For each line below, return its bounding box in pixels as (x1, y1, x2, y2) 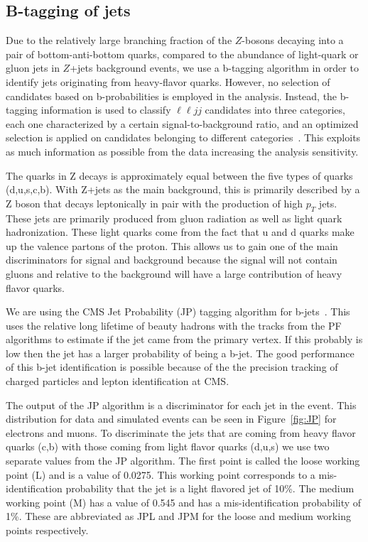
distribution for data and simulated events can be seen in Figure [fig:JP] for (6, 411, 337, 426)
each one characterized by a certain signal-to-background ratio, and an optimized (6, 116, 359, 131)
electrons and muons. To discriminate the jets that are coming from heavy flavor (6, 425, 356, 440)
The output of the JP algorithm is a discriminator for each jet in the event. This (6, 397, 357, 412)
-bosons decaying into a (242, 33, 344, 48)
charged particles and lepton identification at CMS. (6, 374, 229, 389)
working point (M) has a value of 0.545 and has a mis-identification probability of (6, 494, 362, 509)
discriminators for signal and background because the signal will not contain (6, 252, 337, 267)
